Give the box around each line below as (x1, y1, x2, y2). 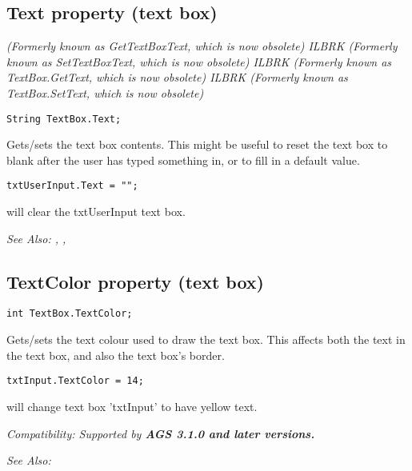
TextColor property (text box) (6, 269, 264, 293)
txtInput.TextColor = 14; (6, 375, 144, 387)
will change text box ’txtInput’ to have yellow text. (6, 397, 258, 414)
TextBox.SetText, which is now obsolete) (6, 84, 204, 101)
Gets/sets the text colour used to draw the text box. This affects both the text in (6, 331, 406, 348)
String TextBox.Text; (6, 113, 122, 125)
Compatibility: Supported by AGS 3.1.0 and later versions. (6, 425, 315, 441)
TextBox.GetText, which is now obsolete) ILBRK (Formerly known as (6, 69, 348, 86)
